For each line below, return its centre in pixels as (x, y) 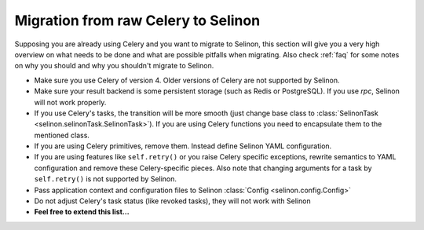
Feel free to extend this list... (82, 212)
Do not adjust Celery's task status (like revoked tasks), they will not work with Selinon (172, 201)
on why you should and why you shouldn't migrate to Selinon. (114, 66)
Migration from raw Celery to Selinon (137, 20)
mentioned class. (62, 135)
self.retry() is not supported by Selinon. (105, 179)
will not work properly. (70, 102)
